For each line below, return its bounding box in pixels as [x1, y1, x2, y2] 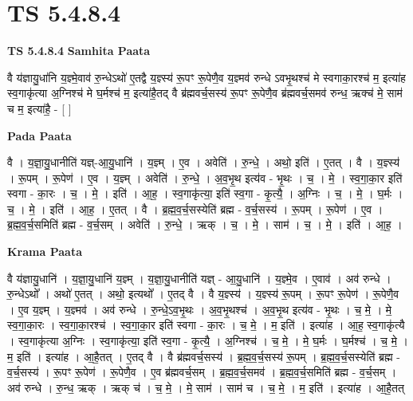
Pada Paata [7, 127, 72, 143]
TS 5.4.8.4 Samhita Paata [7, 42, 151, 59]
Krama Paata [7, 243, 82, 260]
